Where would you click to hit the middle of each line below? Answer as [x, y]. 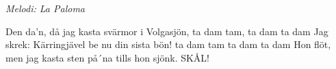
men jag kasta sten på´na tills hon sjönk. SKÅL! [108, 57]
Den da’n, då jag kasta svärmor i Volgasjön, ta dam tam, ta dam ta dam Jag [167, 31]
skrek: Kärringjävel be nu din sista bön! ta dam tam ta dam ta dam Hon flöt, [168, 44]
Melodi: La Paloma [46, 8]
